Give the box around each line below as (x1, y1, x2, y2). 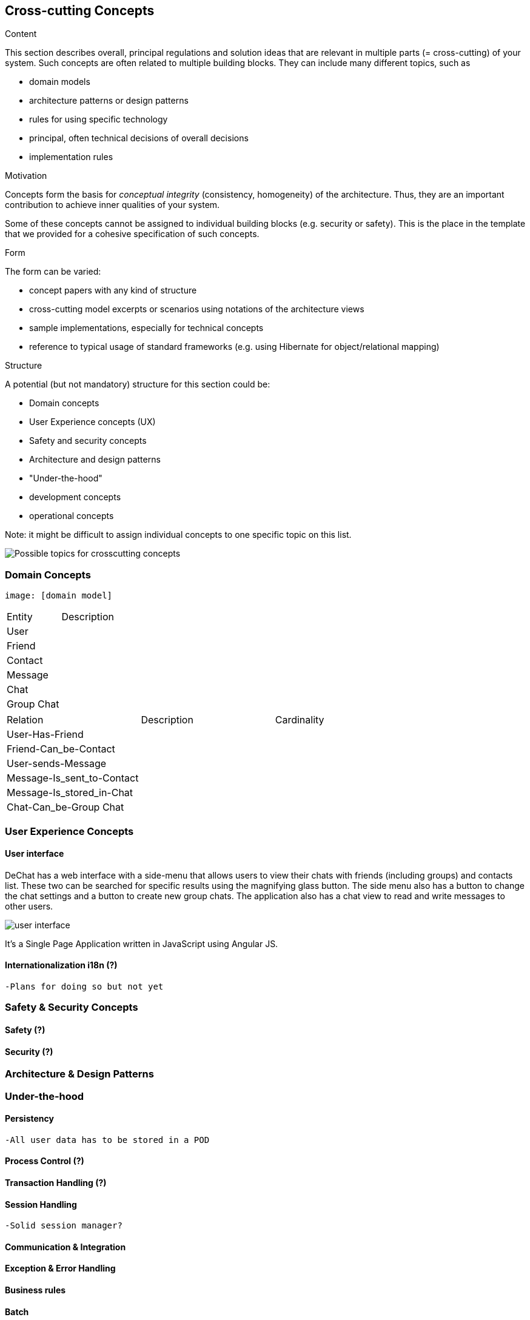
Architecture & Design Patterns (5, 1068, 154, 1080)
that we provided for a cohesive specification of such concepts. (5, 229, 260, 240)
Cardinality (275, 714, 324, 726)
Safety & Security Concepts (5, 1001, 138, 1014)
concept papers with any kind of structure (29, 285, 197, 296)
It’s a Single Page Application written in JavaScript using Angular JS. (5, 938, 278, 949)
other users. (5, 900, 53, 911)
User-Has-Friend (7, 728, 84, 741)
